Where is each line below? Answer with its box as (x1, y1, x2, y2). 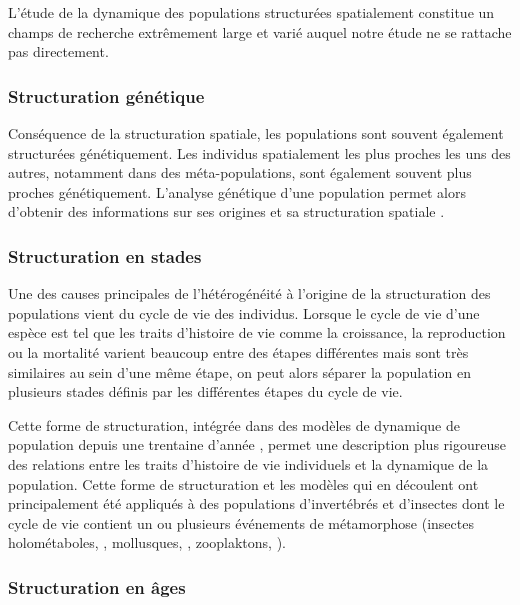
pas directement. (8, 41, 109, 62)
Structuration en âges (8, 574, 186, 599)
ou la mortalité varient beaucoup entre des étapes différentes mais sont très (8, 341, 469, 362)
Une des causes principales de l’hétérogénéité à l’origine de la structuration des (8, 283, 491, 304)
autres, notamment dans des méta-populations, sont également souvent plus (8, 162, 472, 183)
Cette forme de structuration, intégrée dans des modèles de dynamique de (8, 414, 460, 435)
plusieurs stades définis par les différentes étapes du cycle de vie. (8, 381, 403, 402)
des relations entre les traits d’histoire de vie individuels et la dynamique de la (8, 453, 489, 474)
